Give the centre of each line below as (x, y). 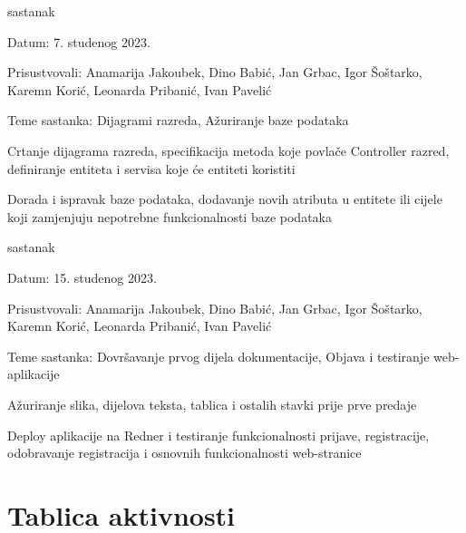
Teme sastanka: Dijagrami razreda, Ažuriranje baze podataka (178, 120)
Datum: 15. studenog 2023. (82, 277)
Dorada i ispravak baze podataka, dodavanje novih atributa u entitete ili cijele (225, 199)
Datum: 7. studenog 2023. (79, 41)
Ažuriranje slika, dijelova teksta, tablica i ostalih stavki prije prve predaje (212, 404)
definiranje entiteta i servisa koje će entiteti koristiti (151, 168)
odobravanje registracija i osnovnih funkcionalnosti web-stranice (184, 453)
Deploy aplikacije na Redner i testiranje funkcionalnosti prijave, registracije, (218, 435)
